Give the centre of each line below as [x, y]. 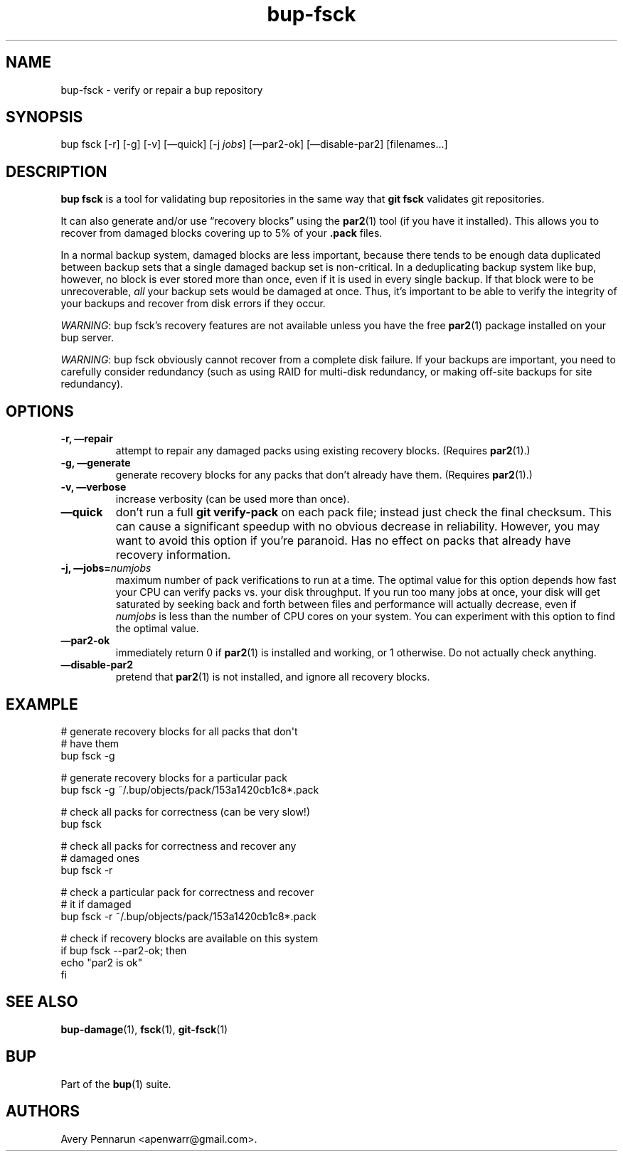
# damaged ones [100, 858]
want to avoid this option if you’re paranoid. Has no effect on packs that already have [343, 541]
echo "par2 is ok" [102, 962]
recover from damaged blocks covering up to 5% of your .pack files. [222, 233]
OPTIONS [40, 411]
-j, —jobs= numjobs [106, 568]
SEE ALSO [42, 1002]
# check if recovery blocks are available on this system [190, 938]
